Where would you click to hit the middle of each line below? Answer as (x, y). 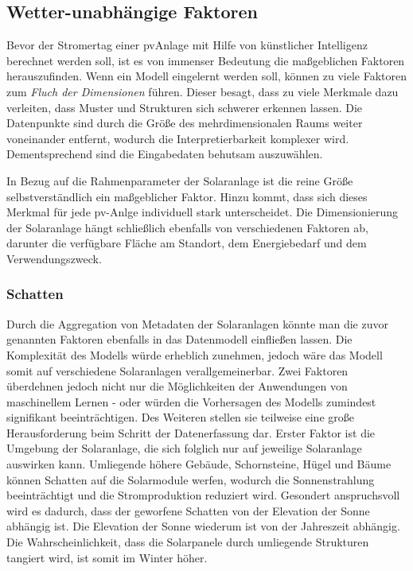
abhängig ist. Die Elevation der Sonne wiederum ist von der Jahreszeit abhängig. (203, 526)
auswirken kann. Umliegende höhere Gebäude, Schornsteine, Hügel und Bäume (199, 464)
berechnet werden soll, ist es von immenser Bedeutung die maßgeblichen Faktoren (206, 60)
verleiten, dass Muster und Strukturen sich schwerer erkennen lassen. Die (185, 107)
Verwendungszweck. (54, 258)
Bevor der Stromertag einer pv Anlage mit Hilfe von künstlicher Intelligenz (187, 45)
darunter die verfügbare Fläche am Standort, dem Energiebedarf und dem (187, 243)
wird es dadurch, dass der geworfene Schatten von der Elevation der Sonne (188, 510)
